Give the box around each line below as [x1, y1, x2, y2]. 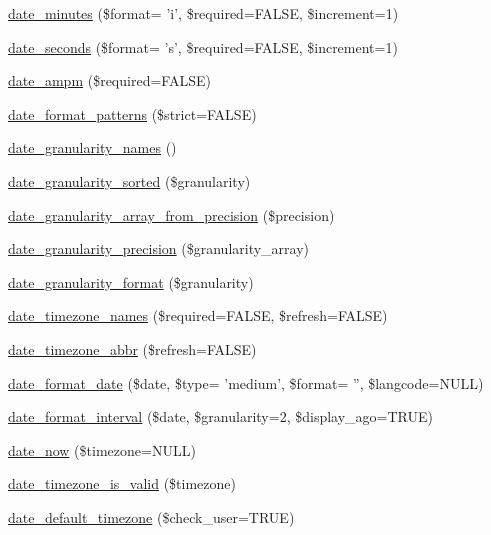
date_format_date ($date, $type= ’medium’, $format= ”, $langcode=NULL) [8, 372, 484, 393]
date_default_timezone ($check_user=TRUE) [8, 506, 295, 527]
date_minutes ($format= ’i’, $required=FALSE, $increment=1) [8, 3, 399, 23]
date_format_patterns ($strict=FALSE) [8, 103, 257, 124]
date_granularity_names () [8, 137, 177, 158]
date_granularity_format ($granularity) [8, 271, 254, 292]
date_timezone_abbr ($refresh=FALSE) [8, 338, 257, 359]
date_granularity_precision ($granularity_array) [8, 238, 310, 259]
